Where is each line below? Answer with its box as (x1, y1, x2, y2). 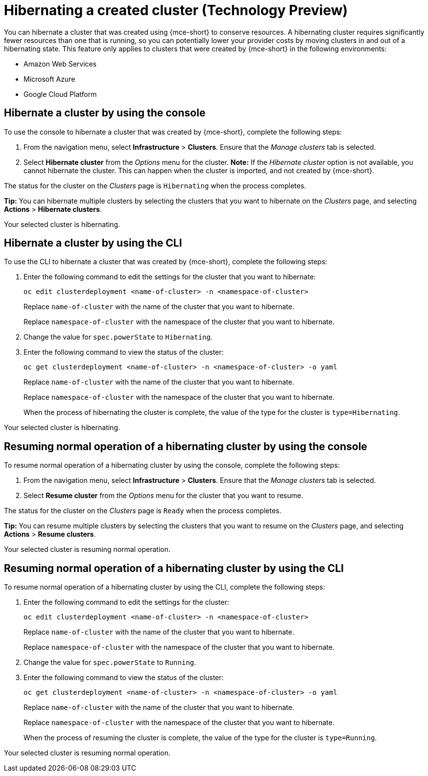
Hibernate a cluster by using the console (4, 107, 206, 119)
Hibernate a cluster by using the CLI (4, 237, 182, 250)
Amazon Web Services (24, 59, 97, 68)
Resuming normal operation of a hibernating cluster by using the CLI (4, 562, 344, 574)
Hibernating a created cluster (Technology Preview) (4, 2, 348, 19)
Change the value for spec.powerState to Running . (24, 658, 196, 667)
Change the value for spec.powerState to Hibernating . (24, 333, 213, 342)
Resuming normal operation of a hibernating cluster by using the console (4, 440, 367, 453)
